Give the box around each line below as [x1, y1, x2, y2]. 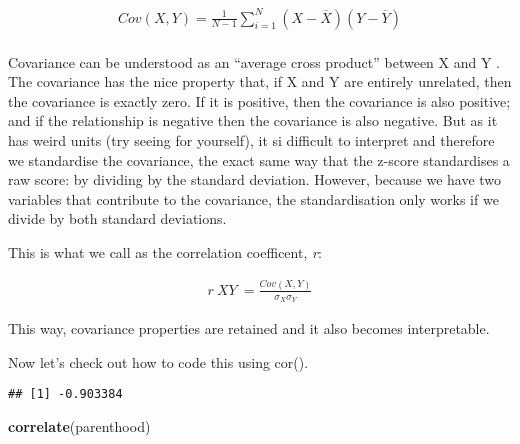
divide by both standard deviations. [8, 208, 227, 229]
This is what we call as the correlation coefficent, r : [8, 241, 322, 262]
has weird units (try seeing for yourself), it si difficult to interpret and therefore [8, 129, 495, 150]
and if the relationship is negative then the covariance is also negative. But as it [8, 110, 498, 131]
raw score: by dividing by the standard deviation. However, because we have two [8, 169, 502, 190]
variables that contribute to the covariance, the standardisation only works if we [8, 188, 499, 209]
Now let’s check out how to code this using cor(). [8, 351, 309, 372]
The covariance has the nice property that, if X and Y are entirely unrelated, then [8, 71, 512, 92]
